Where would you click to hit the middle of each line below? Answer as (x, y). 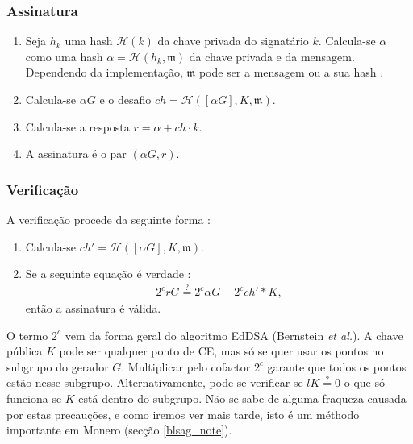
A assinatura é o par (76, 154)
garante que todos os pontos (337, 366)
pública (25, 351)
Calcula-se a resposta (77, 126)
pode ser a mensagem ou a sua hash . (291, 72)
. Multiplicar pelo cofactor (186, 366)
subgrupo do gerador (58, 366)
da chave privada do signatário (233, 41)
